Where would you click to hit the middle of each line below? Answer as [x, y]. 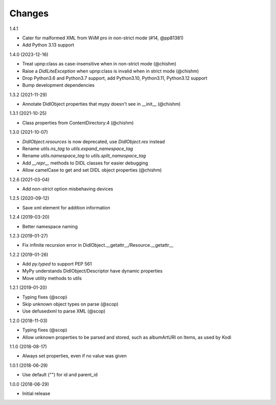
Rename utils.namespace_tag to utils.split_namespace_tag [84, 156]
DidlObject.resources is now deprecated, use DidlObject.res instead [94, 141]
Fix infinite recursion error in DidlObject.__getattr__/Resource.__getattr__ [98, 245]
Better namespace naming [50, 226]
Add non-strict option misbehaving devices [68, 188]
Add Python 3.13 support [48, 45]
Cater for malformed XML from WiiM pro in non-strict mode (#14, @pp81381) [103, 38]
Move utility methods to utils [52, 278]
